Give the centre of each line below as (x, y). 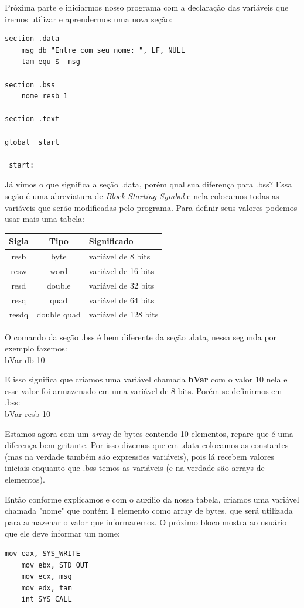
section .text (32, 119)
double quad (59, 314)
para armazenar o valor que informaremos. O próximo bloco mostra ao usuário (146, 522)
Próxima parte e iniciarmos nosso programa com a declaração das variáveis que (147, 7)
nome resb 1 (45, 96)
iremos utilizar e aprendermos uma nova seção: (88, 18)
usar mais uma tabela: (45, 219)
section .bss (30, 85)
